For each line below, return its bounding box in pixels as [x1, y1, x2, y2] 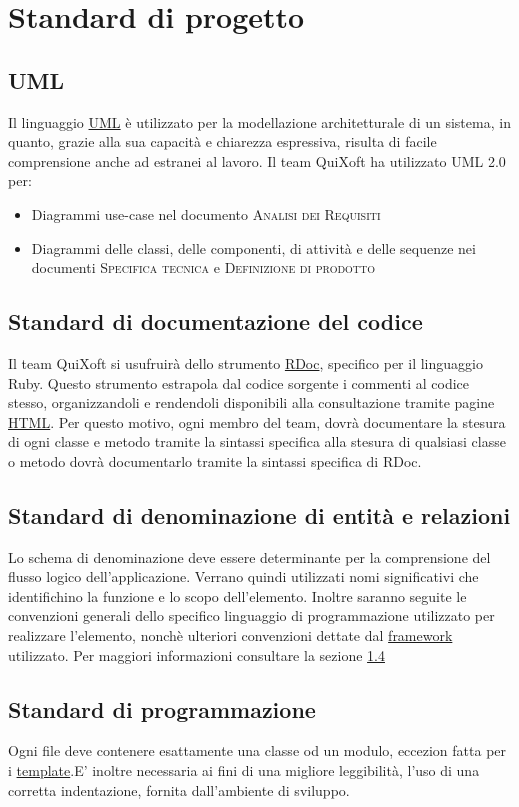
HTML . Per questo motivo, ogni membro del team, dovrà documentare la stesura [8, 411, 506, 432]
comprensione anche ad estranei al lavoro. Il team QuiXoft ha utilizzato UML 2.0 [8, 150, 506, 171]
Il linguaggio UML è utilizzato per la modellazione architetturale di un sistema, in [8, 111, 511, 132]
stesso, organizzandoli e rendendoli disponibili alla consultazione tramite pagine [8, 392, 495, 413]
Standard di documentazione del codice [8, 306, 423, 337]
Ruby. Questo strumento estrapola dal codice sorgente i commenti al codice [8, 372, 470, 393]
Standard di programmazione [8, 693, 316, 724]
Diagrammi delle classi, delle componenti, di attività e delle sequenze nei [31, 237, 476, 258]
